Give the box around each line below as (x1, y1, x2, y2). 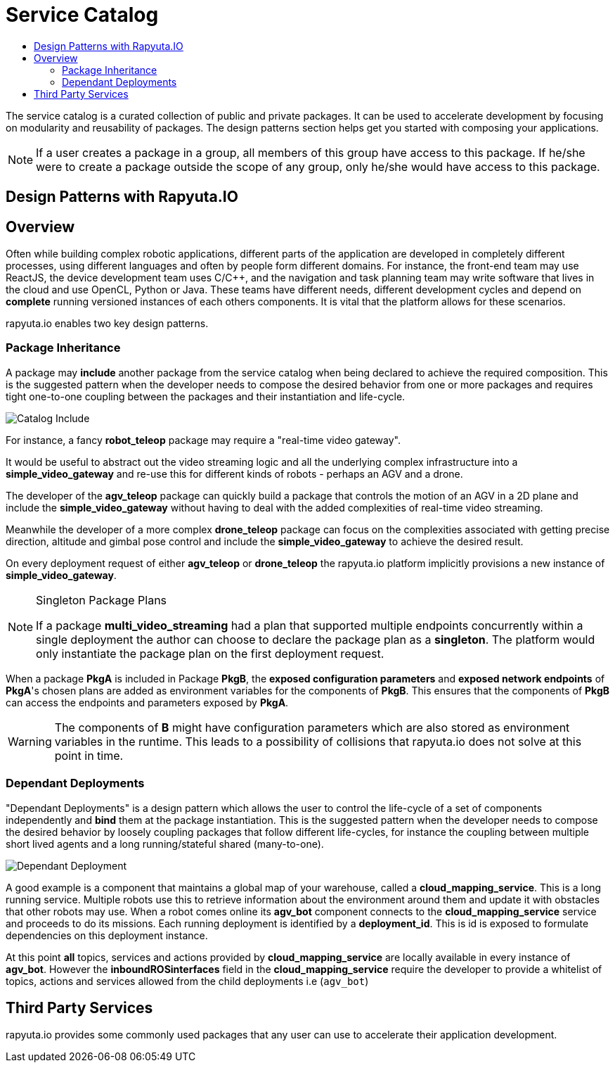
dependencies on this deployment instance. (6, 929, 208, 941)
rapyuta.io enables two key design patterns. (6, 317, 209, 330)
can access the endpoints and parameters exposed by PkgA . (6, 696, 289, 708)
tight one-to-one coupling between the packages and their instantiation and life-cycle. (6, 390, 406, 402)
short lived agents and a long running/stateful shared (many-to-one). (6, 837, 324, 850)
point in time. (54, 748, 124, 763)
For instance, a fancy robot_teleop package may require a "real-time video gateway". (6, 433, 401, 446)
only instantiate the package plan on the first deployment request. (36, 646, 384, 661)
